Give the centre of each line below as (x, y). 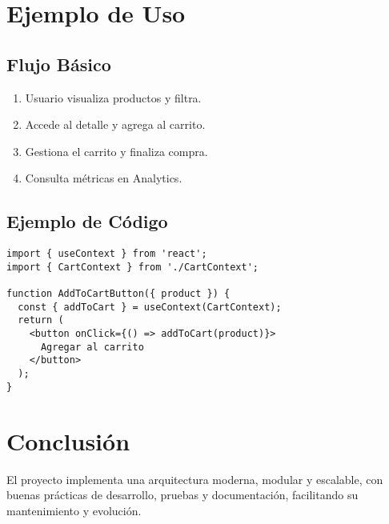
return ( (41, 320)
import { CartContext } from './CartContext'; (132, 267)
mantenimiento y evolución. (74, 510)
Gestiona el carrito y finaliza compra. (116, 151)
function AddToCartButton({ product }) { (118, 294)
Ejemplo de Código (87, 221)
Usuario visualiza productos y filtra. (113, 97)
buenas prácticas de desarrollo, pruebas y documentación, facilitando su (182, 495)
